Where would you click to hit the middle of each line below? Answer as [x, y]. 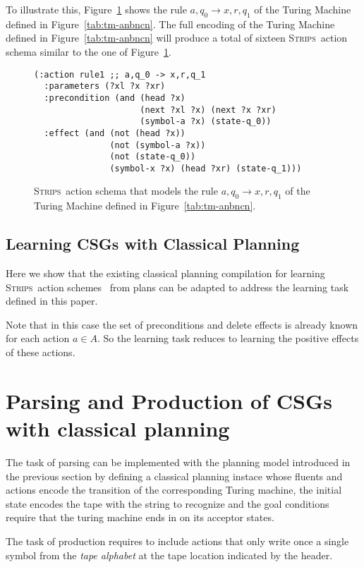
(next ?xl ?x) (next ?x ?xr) [208, 110]
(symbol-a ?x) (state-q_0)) [206, 122]
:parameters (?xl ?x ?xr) [105, 86]
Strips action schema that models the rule [126, 191]
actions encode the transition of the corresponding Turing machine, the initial [174, 490]
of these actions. [41, 352]
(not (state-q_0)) [153, 157]
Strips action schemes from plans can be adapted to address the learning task [177, 287]
